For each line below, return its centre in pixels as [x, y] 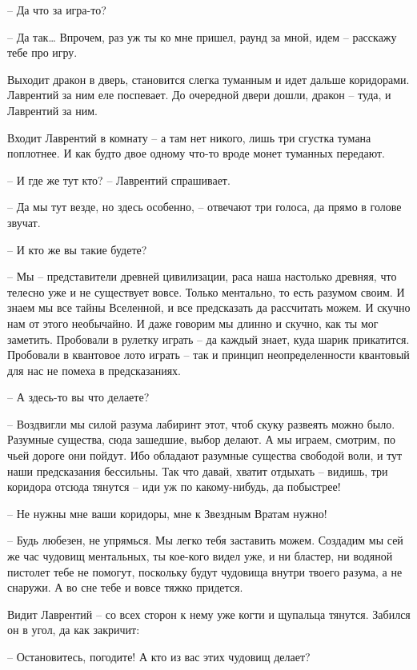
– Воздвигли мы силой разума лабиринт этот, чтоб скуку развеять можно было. [201, 423]
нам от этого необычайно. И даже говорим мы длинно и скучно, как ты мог [193, 323]
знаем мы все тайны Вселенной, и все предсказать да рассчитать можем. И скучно [209, 307]
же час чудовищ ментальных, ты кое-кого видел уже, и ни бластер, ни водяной [200, 556]
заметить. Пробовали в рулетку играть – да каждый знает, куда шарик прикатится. [208, 339]
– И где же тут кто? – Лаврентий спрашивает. [119, 179]
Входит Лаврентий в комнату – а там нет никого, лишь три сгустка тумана [189, 137]
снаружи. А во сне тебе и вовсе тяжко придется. [125, 587]
